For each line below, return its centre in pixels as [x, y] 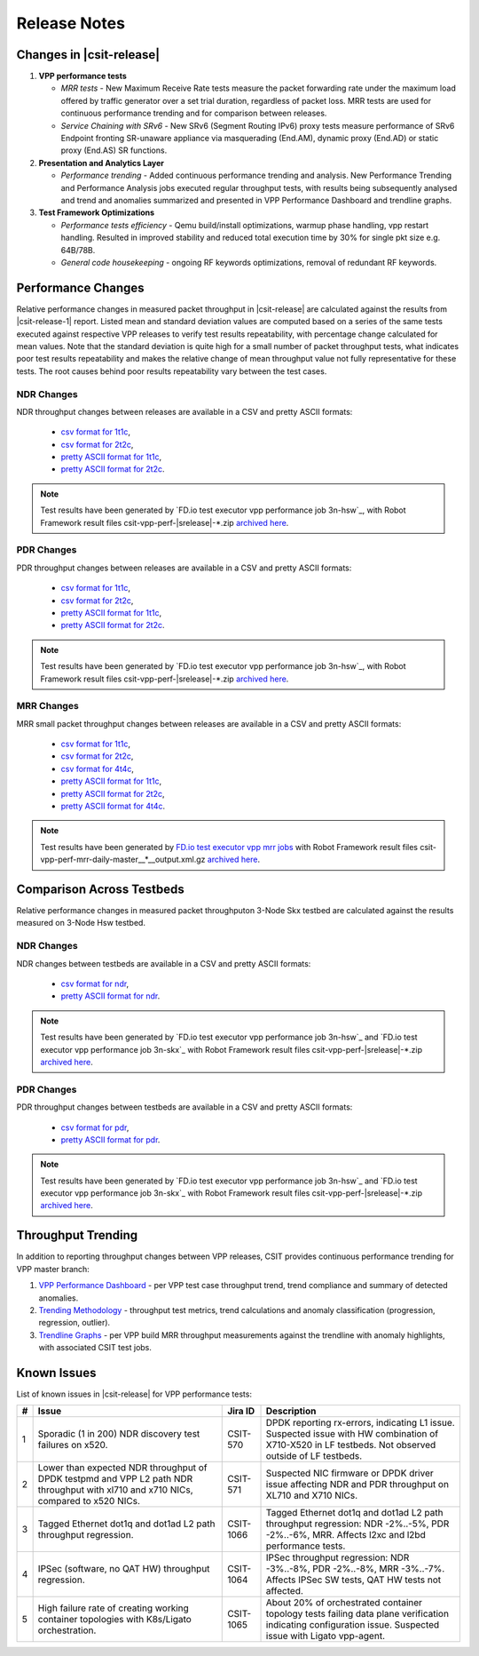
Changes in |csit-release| [88, 55]
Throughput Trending [77, 1235]
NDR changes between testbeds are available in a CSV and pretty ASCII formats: [164, 963]
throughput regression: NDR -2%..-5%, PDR [357, 1524]
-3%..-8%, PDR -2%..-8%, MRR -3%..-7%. [355, 1569]
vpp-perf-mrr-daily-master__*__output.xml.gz [123, 860]
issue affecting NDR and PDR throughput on [357, 1485]
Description [291, 1411]
